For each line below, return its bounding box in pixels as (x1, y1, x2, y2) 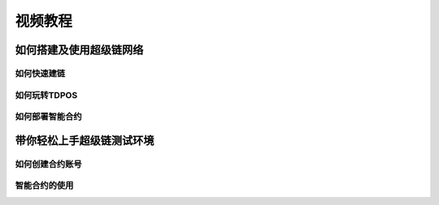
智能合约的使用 (15, 180, 74, 191)
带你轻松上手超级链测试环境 (15, 134, 154, 147)
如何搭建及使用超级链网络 (15, 43, 144, 57)
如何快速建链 (15, 67, 66, 79)
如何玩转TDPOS (15, 89, 78, 100)
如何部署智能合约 (15, 111, 82, 122)
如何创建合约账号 (15, 158, 82, 169)
